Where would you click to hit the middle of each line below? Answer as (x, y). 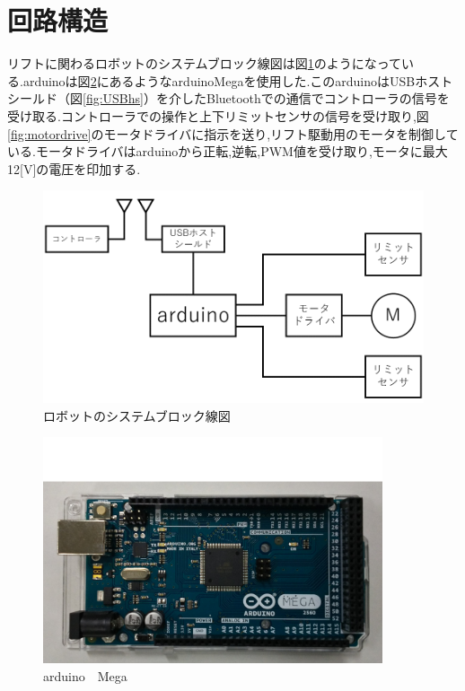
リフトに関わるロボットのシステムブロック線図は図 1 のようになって (205, 63)
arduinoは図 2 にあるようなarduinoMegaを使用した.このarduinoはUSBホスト (238, 80)
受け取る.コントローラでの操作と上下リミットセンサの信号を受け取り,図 (218, 115)
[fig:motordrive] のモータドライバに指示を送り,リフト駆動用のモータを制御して (233, 133)
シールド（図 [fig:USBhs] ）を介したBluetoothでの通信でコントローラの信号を (228, 98)
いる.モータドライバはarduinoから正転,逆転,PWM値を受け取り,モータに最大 (228, 151)
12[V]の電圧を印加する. (74, 168)
